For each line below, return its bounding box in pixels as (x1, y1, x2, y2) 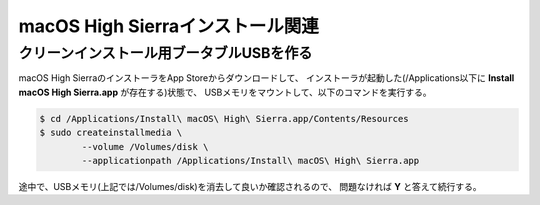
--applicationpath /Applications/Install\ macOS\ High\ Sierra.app (81, 155, 420, 166)
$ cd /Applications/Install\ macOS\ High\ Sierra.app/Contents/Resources (39, 113, 409, 124)
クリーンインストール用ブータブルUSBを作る (18, 44, 313, 62)
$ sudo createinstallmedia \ (39, 127, 183, 139)
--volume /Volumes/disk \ (81, 141, 209, 152)
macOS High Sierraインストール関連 (18, 15, 320, 37)
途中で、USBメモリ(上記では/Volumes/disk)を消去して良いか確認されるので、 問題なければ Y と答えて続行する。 (18, 180, 482, 192)
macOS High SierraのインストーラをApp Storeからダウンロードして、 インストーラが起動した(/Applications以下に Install (18, 72, 515, 84)
